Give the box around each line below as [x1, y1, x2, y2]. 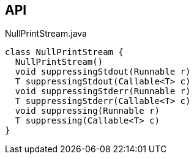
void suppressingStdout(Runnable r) [15, 67, 191, 77]
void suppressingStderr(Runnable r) [15, 86, 191, 97]
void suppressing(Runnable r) [15, 106, 160, 116]
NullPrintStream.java [5, 28, 87, 39]
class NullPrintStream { [5, 47, 124, 57]
